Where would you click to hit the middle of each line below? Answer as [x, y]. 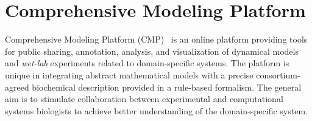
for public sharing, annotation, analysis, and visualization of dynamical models [152, 51]
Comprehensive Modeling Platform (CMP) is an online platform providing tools [156, 39]
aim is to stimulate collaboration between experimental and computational [144, 99]
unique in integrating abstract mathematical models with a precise [129, 74]
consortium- [278, 74]
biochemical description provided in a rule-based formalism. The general [167, 87]
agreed [17, 87]
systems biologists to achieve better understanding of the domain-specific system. [156, 110]
